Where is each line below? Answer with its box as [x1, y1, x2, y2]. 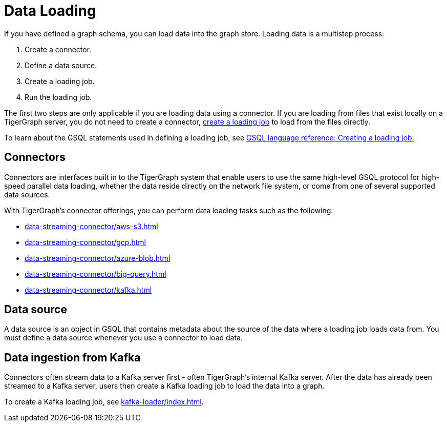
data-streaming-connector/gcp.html [25, 237, 146, 247]
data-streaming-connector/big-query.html [25, 269, 166, 278]
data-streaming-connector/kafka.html [25, 285, 152, 294]
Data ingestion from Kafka [4, 351, 141, 364]
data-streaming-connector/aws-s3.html [25, 221, 158, 231]
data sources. [4, 190, 50, 199]
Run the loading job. [25, 92, 92, 102]
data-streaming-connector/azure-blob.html [25, 253, 171, 262]
